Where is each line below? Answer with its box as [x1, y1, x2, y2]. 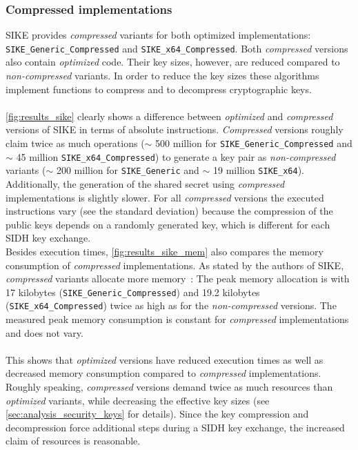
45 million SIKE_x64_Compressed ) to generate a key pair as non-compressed [16, 149, 336, 164]
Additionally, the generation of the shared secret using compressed [6, 177, 285, 190]
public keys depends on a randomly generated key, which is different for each [6, 217, 330, 231]
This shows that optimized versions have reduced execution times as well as [6, 352, 324, 366]
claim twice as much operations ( [6, 136, 145, 150]
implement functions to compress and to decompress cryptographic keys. [6, 81, 312, 96]
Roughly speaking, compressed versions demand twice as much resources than [6, 380, 333, 394]
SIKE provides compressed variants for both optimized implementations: [6, 28, 311, 42]
